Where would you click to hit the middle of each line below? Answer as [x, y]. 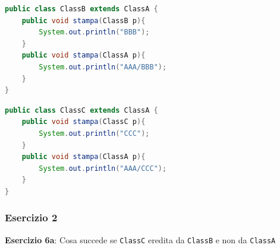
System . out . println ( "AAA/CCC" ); [103, 168]
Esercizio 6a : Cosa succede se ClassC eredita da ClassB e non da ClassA [140, 239]
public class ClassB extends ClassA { [81, 9]
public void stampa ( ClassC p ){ [84, 122]
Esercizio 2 [31, 217]
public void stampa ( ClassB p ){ [84, 20]
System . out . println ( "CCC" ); [94, 133]
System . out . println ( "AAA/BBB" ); [103, 67]
